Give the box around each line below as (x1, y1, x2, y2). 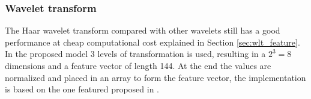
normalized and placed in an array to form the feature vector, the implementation (5, 71, 306, 83)
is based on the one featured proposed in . (5, 83, 159, 95)
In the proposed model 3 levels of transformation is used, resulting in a (5, 47, 266, 60)
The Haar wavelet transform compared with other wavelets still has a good (5, 24, 280, 37)
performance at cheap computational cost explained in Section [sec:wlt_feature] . (5, 35, 300, 48)
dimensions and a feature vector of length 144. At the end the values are (5, 59, 271, 71)
